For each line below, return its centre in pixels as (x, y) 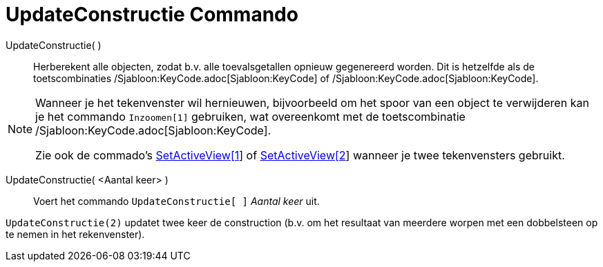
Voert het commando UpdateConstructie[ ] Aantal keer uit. (176, 201)
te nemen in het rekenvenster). (75, 234)
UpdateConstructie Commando (152, 14)
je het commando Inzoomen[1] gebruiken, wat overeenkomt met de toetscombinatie (250, 116)
